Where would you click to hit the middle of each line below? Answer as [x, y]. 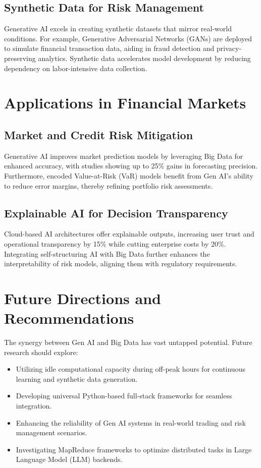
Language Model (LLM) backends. [69, 459]
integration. [34, 405]
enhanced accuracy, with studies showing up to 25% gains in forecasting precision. [131, 166]
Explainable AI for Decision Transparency [116, 213]
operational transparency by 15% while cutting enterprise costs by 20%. [115, 243]
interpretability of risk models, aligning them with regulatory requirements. [121, 264]
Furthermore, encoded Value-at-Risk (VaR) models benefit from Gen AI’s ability [129, 175]
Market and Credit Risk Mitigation [99, 134]
